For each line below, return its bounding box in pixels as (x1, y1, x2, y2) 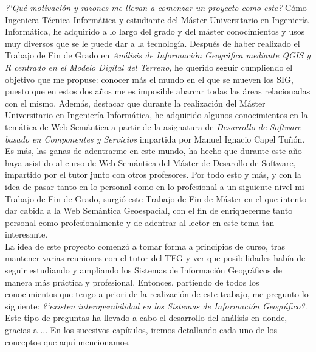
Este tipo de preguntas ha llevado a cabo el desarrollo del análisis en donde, (5, 311, 287, 324)
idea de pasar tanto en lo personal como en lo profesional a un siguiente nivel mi (5, 180, 304, 192)
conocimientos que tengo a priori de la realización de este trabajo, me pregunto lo (5, 287, 309, 300)
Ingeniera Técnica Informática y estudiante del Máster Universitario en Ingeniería (5, 13, 309, 26)
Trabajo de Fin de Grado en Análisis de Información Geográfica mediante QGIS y (5, 49, 311, 62)
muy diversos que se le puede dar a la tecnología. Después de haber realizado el (5, 37, 300, 49)
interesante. (5, 228, 48, 241)
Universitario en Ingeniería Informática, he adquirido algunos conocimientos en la (5, 108, 308, 121)
